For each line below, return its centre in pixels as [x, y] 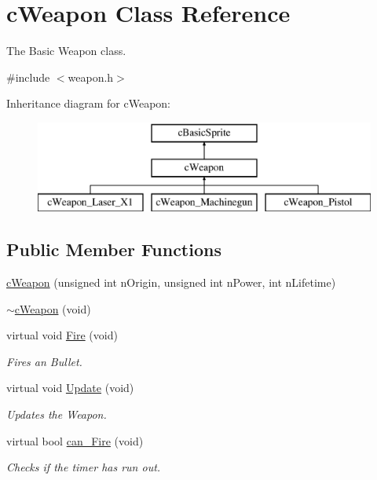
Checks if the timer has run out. [84, 467]
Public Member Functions [114, 249]
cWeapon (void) [53, 308]
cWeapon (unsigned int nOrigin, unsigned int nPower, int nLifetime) [171, 282]
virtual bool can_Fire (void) [75, 440]
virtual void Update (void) [70, 388]
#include [28, 77]
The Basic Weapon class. [66, 51]
